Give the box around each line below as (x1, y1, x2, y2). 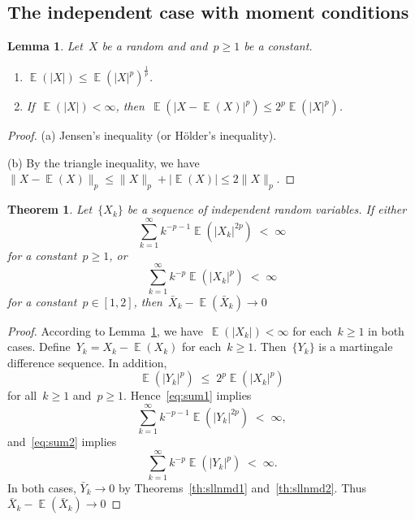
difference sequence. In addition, (7, 353, 167, 370)
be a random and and (102, 37, 208, 54)
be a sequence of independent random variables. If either (127, 201, 407, 218)
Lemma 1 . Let (7, 37, 83, 54)
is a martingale (318, 338, 393, 355)
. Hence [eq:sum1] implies (123, 387, 252, 404)
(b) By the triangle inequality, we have (7, 154, 200, 171)
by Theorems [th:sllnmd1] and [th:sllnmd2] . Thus (119, 479, 366, 496)
